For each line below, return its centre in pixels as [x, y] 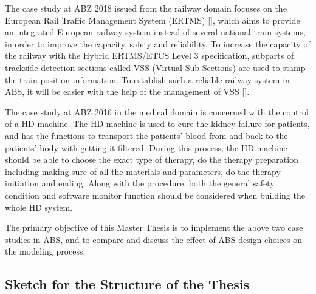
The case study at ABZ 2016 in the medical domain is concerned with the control [157, 111]
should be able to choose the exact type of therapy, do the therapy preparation [152, 159]
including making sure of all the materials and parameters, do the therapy [143, 171]
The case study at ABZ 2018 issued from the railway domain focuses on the [146, 8]
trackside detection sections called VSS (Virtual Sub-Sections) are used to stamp [155, 67]
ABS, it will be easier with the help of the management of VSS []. [127, 91]
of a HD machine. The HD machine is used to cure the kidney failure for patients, [157, 124]
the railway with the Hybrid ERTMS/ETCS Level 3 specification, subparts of [149, 56]
